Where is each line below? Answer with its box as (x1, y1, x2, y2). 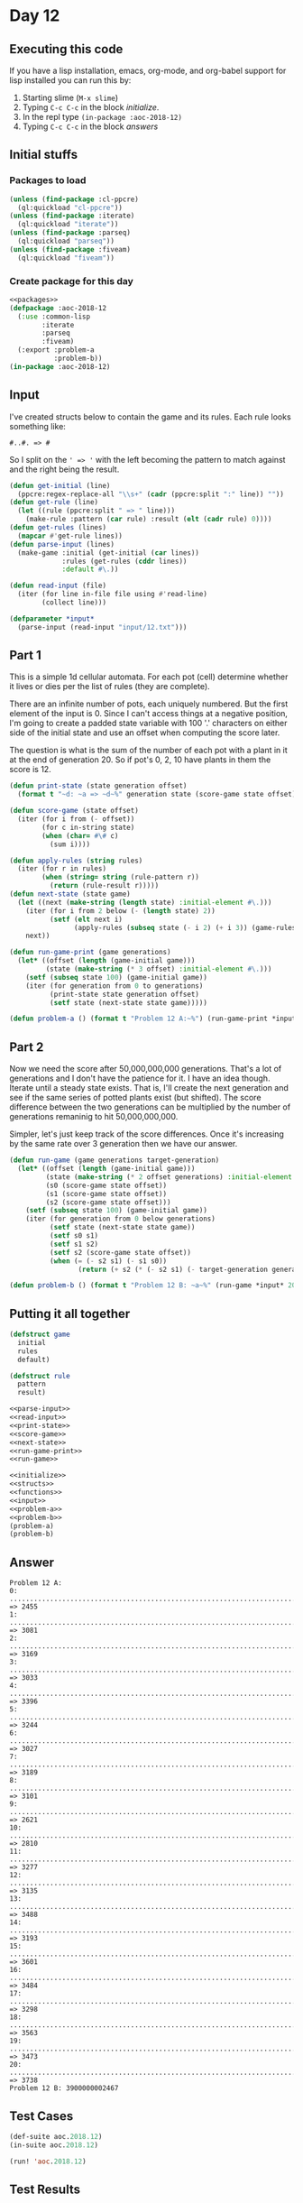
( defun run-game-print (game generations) (9, 948, 171, 957)
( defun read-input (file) (9, 581, 106, 591)
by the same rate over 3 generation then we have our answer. (9, 1138, 238, 1149)
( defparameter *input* (9, 614, 95, 623)
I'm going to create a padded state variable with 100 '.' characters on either (9, 718, 288, 729)
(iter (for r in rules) (17, 864, 106, 873)
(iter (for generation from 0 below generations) (25, 1214, 216, 1223)
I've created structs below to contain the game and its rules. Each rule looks (9, 411, 291, 422)
